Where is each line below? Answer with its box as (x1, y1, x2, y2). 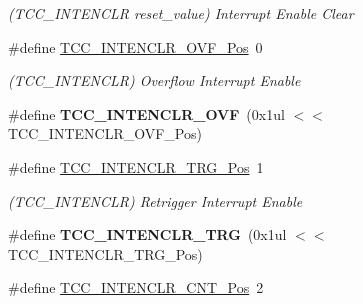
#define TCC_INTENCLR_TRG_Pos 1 (8, 156, 264, 177)
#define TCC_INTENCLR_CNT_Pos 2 (8, 277, 264, 298)
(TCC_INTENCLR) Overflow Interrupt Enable (8, 70, 301, 91)
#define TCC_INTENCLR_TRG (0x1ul (8, 224, 287, 245)
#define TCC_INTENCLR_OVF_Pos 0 (8, 36, 263, 57)
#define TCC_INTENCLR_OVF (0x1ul (8, 103, 285, 124)
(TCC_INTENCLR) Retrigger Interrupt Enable (8, 190, 303, 211)
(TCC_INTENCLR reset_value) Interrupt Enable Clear (8, 3, 354, 23)
